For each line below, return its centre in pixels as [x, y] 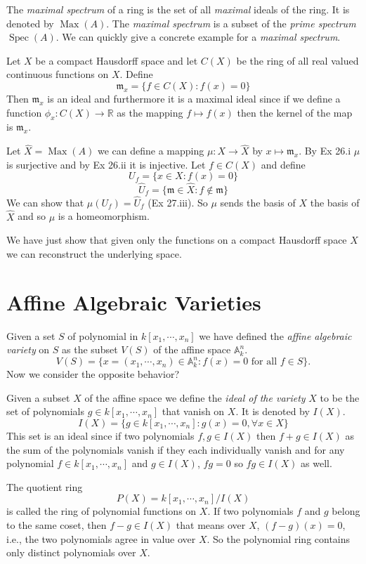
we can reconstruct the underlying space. [94, 253]
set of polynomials [45, 411]
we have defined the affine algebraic [275, 335]
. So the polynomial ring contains [279, 538]
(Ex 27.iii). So [178, 202]
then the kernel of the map [295, 112]
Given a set [31, 335]
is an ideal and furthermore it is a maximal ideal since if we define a [194, 98]
